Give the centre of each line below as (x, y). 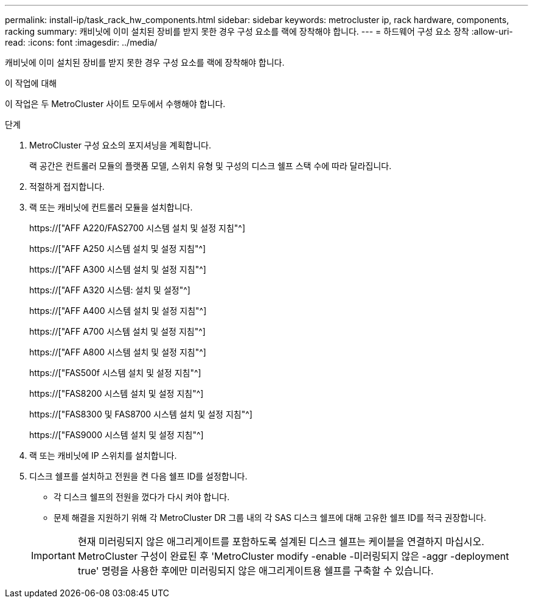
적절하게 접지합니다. (67, 186)
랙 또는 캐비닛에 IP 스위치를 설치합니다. (103, 455)
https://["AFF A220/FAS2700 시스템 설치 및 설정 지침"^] (138, 228)
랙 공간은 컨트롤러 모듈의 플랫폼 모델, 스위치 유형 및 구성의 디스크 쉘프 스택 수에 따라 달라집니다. (211, 166)
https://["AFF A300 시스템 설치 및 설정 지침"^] (118, 269)
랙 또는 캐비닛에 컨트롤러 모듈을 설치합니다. (111, 207)
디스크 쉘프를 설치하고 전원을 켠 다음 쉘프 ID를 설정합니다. (138, 476)
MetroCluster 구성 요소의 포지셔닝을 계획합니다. (120, 145)
